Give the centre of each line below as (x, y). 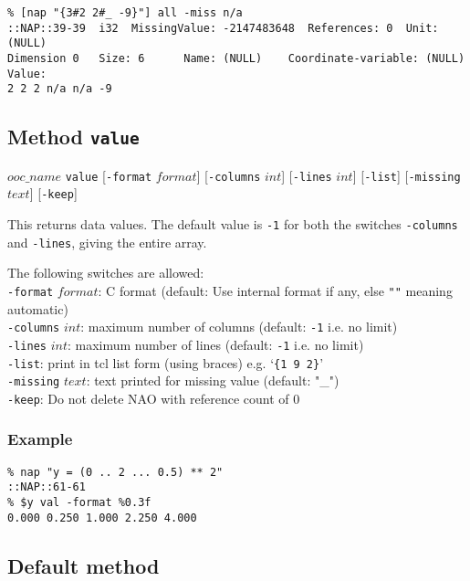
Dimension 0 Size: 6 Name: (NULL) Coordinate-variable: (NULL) (236, 58)
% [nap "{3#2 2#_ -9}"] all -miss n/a (125, 13)
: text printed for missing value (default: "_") (213, 380)
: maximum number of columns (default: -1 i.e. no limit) (239, 327)
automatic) (38, 308)
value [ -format (109, 175)
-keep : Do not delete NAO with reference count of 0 (154, 398)
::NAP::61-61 (47, 487)
